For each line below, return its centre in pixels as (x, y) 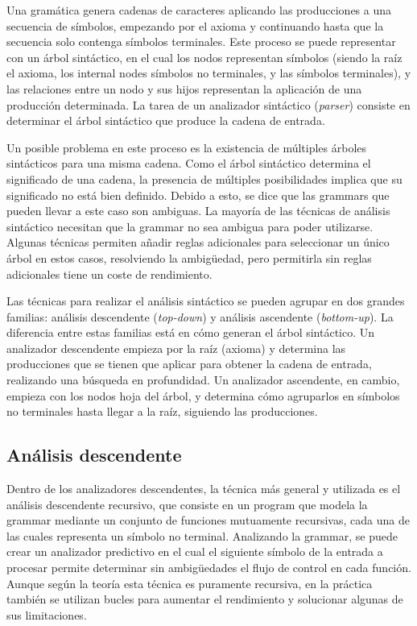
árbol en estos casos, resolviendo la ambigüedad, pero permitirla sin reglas (189, 257)
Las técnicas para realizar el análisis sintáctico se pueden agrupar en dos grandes (206, 301)
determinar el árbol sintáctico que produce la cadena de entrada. (166, 120)
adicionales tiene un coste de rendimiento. (109, 274)
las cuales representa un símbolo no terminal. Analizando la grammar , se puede (202, 535)
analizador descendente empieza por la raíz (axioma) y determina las (176, 348)
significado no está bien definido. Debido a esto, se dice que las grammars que (198, 195)
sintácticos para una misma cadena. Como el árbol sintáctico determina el (189, 163)
